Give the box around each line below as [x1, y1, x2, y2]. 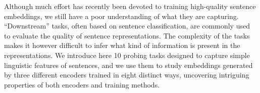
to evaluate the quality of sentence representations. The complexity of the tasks [4, 30, 250, 40]
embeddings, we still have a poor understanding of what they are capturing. [4, 10, 239, 21]
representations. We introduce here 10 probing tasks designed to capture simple [4, 49, 250, 60]
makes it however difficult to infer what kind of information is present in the [4, 40, 240, 50]
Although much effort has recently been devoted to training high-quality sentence [4, 1, 256, 11]
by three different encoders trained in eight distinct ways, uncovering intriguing [4, 69, 249, 80]
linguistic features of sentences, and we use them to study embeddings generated [4, 59, 253, 70]
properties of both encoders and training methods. [4, 79, 160, 89]
